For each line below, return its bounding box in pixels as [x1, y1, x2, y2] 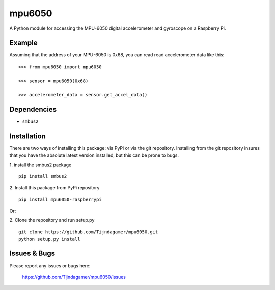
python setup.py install [18, 236, 80, 242]
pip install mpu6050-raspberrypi [18, 197, 102, 203]
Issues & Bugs [9, 249, 56, 257]
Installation [9, 132, 46, 141]
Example [9, 39, 38, 47]
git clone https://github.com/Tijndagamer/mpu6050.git [18, 229, 158, 235]
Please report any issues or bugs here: [9, 262, 91, 269]
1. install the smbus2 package [9, 162, 72, 168]
